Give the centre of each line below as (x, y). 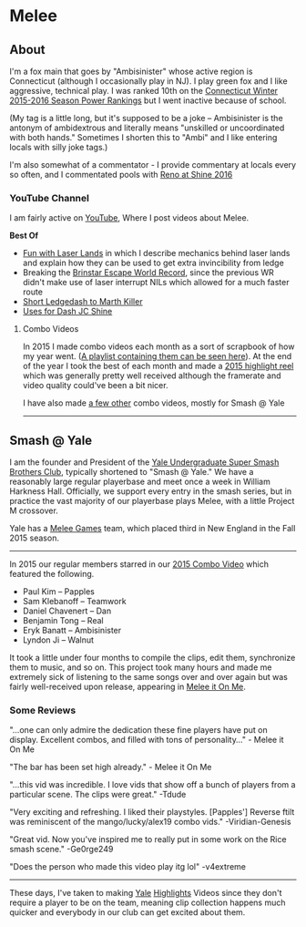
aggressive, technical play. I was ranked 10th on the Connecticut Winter (144, 91)
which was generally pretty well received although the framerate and (152, 376)
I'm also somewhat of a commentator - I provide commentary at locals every (153, 165)
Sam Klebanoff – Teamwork (74, 602)
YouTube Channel (49, 198)
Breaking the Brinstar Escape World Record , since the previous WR (148, 273)
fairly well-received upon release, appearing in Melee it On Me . (127, 687)
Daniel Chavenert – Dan (67, 611)
